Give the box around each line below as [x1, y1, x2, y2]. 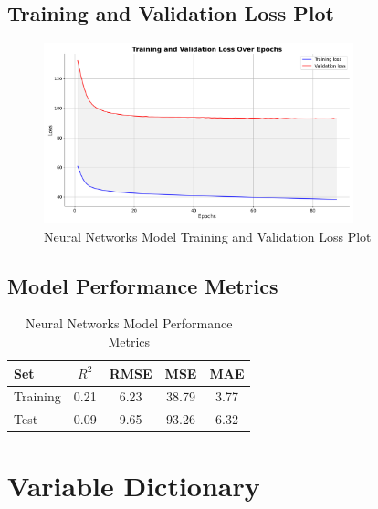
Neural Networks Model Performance [26, 314, 233, 333]
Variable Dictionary [7, 467, 260, 504]
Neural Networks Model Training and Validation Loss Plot [44, 226, 372, 245]
